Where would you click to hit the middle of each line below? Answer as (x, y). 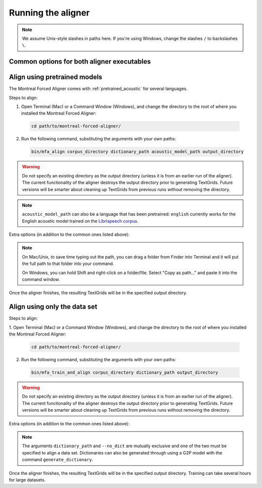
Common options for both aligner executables (80, 61)
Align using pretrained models (56, 77)
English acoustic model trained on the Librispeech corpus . (80, 221)
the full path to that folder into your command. (68, 264)
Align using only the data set (53, 307)
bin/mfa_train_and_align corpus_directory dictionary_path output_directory (125, 373)
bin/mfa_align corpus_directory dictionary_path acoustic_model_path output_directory (138, 152)
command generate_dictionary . (57, 460)
